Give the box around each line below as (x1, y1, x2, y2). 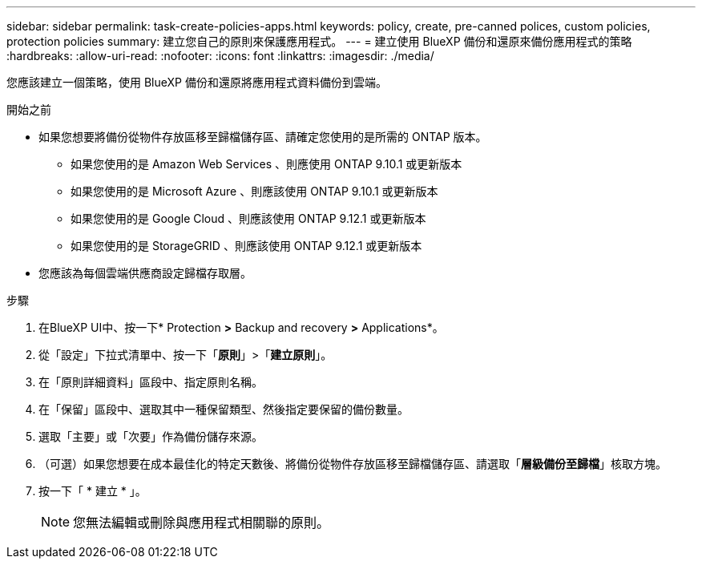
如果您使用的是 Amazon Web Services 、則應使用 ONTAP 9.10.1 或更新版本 (71, 157, 462, 171)
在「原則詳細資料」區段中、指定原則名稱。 (38, 375, 263, 389)
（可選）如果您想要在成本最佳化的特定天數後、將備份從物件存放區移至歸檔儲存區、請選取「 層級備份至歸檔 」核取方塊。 (38, 457, 667, 470)
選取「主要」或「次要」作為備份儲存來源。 (38, 430, 263, 443)
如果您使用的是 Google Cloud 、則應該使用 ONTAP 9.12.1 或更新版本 (71, 212, 426, 225)
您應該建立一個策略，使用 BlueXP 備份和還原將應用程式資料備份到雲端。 (6, 75, 387, 89)
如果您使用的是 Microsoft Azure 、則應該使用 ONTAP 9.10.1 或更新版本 (71, 184, 438, 198)
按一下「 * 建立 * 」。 (38, 484, 147, 498)
